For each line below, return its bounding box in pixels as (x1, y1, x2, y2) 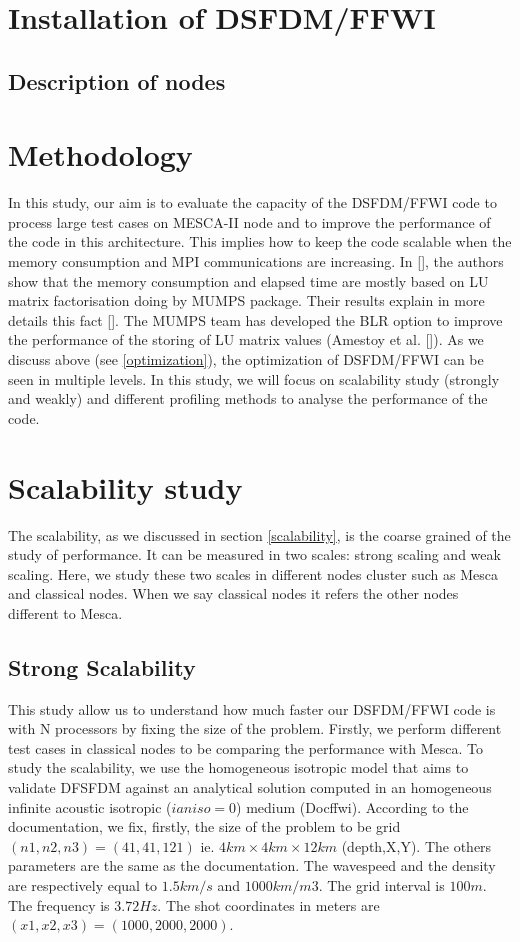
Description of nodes (8, 65, 226, 96)
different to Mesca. (8, 602, 123, 623)
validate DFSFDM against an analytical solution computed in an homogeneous (8, 777, 492, 798)
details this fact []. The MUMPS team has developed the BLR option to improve (8, 309, 503, 330)
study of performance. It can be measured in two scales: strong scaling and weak (8, 544, 501, 565)
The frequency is (8, 894, 110, 915)
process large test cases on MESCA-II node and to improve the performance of (8, 211, 491, 232)
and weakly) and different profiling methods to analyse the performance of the (8, 388, 488, 409)
